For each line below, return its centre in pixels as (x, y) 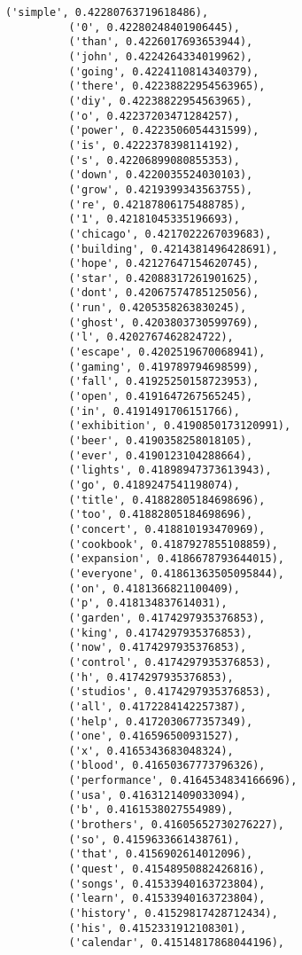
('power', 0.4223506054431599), (164, 131)
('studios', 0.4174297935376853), (170, 692)
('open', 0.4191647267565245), (161, 397)
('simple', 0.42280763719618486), (107, 12)
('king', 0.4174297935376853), (161, 633)
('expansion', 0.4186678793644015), (176, 559)
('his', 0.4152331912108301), (158, 928)
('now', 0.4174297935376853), (158, 648)
